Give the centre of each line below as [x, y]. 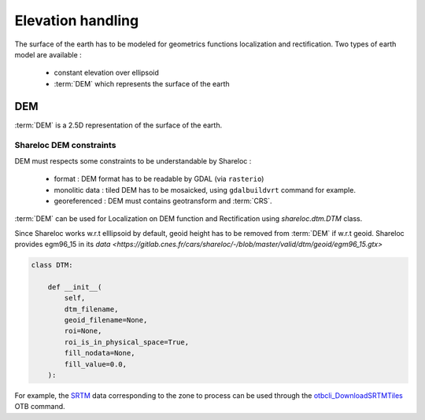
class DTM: [52, 265]
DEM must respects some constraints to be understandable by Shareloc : [133, 160]
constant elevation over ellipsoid [106, 73]
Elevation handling [77, 20]
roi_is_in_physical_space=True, [126, 342]
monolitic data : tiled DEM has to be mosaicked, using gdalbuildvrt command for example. [205, 190]
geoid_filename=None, [106, 320]
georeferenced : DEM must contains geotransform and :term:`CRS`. [163, 201]
